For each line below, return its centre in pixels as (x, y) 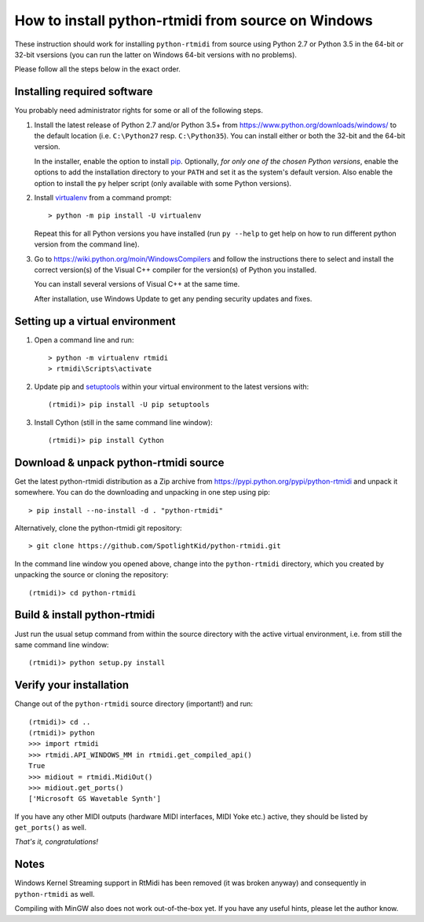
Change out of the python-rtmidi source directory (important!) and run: (134, 704)
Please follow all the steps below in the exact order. (97, 69)
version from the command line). (87, 244)
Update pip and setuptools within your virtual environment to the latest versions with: (172, 386)
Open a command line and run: (84, 340)
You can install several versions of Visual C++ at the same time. (137, 284)
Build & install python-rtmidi (85, 615)
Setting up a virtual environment (95, 321)
